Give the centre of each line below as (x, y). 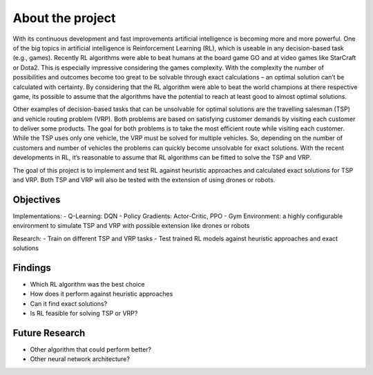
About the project (64, 18)
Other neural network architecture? (80, 359)
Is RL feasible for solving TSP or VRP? (84, 314)
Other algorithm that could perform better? (91, 349)
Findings (32, 268)
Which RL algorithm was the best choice (87, 284)
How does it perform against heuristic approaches (102, 294)
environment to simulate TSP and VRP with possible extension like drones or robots (131, 226)
